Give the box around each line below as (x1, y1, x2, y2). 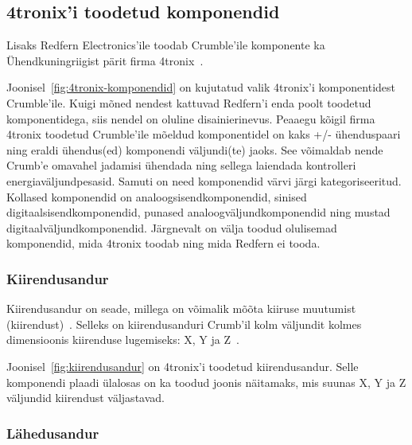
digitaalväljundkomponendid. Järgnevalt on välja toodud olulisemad (6, 219, 337, 236)
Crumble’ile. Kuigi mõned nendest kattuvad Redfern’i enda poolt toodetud (6, 94, 371, 111)
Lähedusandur (6, 423, 99, 443)
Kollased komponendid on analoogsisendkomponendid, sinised (6, 188, 307, 205)
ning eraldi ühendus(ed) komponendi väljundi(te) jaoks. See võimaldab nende (6, 141, 383, 158)
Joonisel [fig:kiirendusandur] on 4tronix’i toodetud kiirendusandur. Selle (6, 357, 359, 374)
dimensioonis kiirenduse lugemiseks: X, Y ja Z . (6, 331, 239, 348)
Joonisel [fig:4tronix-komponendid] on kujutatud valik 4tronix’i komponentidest (6, 79, 396, 96)
